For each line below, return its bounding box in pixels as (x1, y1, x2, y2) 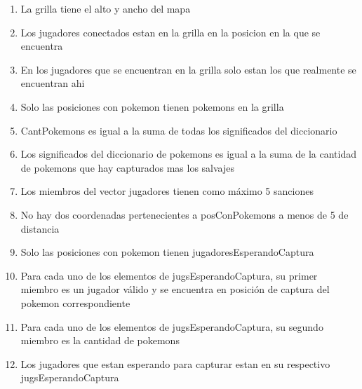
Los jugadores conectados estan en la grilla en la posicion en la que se (20, 25, 321, 39)
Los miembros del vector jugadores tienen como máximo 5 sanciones (20, 184, 314, 198)
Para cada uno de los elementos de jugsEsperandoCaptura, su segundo (20, 319, 323, 334)
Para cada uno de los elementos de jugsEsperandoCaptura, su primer (20, 268, 318, 282)
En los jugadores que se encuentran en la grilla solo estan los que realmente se (20, 62, 356, 76)
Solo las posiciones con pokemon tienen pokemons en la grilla (20, 99, 284, 114)
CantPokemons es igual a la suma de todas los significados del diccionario (20, 123, 337, 137)
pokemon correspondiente (20, 295, 130, 310)
